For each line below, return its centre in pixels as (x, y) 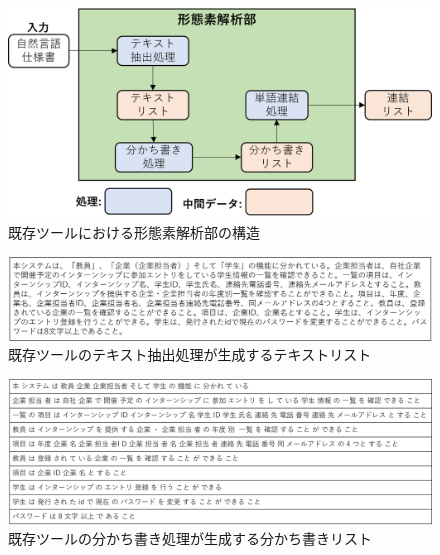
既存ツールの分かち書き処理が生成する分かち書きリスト (190, 538)
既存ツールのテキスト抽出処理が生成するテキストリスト (190, 354)
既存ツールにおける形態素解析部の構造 (134, 231)
